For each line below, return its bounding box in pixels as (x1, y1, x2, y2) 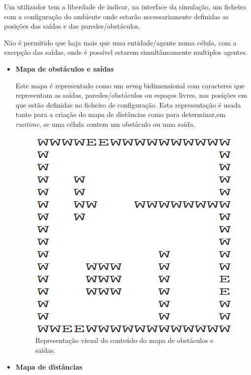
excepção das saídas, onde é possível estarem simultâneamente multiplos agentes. (4, 47, 248, 57)
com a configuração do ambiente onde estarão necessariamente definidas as (4, 11, 229, 21)
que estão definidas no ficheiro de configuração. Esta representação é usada (15, 99, 241, 110)
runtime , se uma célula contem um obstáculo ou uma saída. (15, 118, 195, 129)
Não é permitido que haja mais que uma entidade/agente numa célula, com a (4, 37, 237, 47)
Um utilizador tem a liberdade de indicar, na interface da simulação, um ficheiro (4, 1, 246, 11)
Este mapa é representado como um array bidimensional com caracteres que (15, 80, 245, 90)
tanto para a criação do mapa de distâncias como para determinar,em (15, 109, 225, 119)
